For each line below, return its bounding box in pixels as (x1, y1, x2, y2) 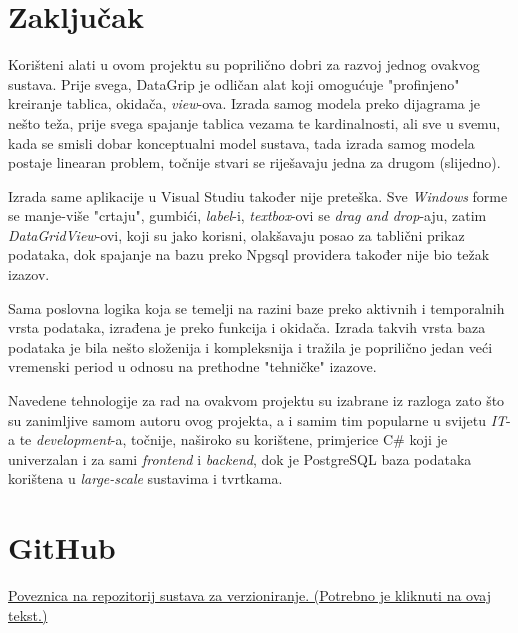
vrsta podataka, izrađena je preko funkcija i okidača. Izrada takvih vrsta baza (8, 317, 486, 338)
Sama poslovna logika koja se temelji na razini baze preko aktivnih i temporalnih (8, 297, 505, 318)
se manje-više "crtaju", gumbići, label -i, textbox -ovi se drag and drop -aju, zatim (8, 205, 487, 226)
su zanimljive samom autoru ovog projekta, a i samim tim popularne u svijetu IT (8, 409, 507, 430)
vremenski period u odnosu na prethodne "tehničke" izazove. (8, 356, 377, 377)
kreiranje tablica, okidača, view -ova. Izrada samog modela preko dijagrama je (8, 93, 481, 114)
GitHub (8, 527, 116, 568)
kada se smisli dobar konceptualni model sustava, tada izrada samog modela (8, 132, 475, 153)
